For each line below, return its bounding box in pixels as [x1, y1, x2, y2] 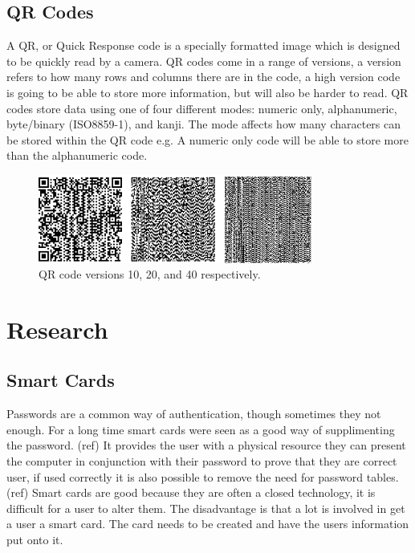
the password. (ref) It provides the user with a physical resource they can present [6, 437, 406, 453]
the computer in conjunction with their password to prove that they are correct [6, 453, 397, 470]
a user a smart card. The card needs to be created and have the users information [6, 515, 409, 532]
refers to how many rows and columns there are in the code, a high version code [6, 68, 401, 85]
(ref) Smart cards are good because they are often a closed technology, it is [6, 484, 376, 501]
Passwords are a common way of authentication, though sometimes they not [6, 405, 381, 422]
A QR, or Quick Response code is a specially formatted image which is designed [6, 37, 401, 54]
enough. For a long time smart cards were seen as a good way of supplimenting [6, 421, 395, 437]
